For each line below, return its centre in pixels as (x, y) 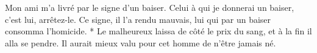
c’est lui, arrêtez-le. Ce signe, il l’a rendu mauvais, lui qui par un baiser (138, 19)
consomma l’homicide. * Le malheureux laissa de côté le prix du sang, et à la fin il (158, 31)
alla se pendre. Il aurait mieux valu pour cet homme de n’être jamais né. (141, 42)
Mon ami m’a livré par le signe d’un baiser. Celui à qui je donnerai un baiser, (150, 7)
